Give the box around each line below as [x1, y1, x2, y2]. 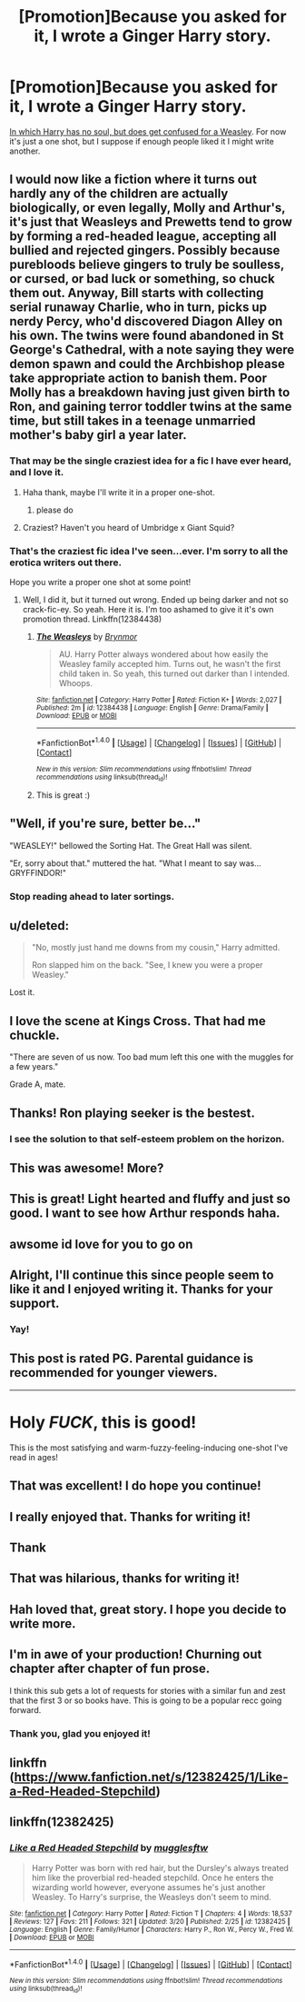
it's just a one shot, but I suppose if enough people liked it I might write [9, 135, 274, 146]
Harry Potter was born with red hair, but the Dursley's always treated [31, 1862, 289, 1873]
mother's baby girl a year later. [9, 427, 188, 443]
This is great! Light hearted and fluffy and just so [9, 1191, 290, 1207]
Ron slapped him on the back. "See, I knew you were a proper [31, 960, 263, 971]
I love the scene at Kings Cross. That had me [9, 1013, 266, 1029]
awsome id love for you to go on [9, 1236, 193, 1251]
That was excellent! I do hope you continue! [9, 1479, 261, 1494]
